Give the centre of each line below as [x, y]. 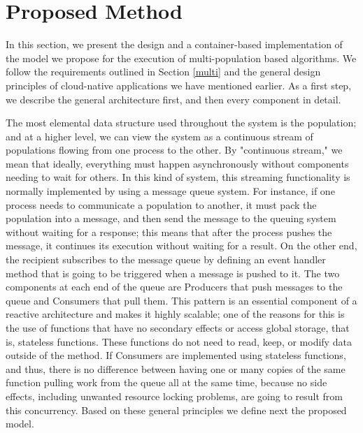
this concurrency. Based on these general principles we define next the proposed [176, 410]
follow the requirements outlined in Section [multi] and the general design [163, 72]
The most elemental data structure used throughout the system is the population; [181, 123]
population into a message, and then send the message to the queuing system [171, 218]
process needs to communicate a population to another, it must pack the [161, 204]
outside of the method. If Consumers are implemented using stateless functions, [176, 355]
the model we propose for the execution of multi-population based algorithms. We [181, 58]
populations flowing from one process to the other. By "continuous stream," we [174, 150]
